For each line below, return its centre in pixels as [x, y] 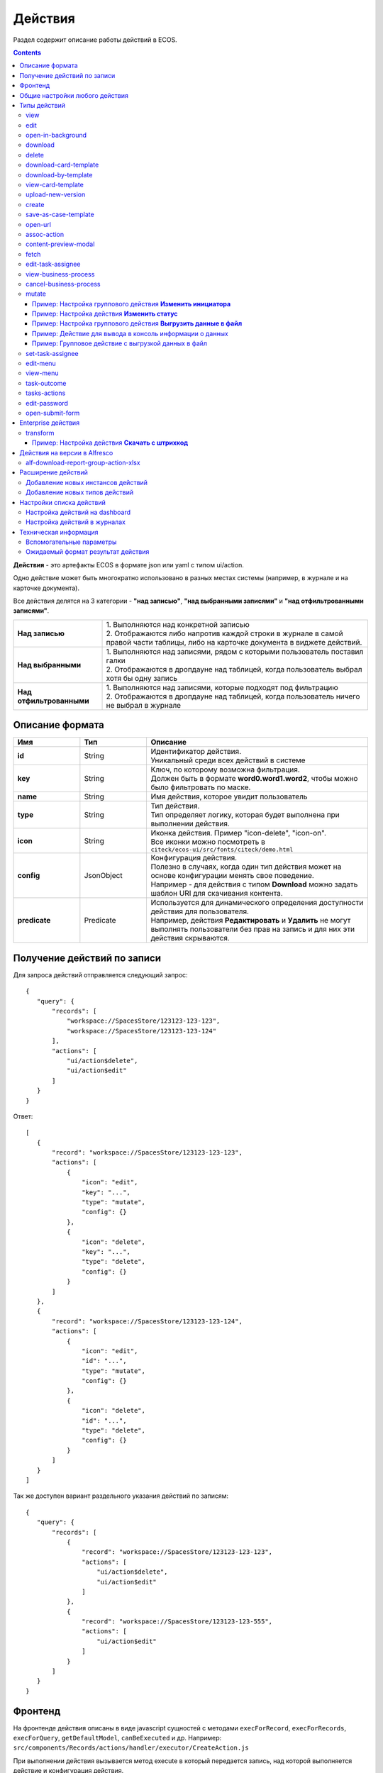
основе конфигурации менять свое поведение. [233, 876]
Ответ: [23, 1116]
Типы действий [43, 105]
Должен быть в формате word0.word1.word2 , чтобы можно [254, 779]
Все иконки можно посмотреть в [208, 842]
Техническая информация [59, 532]
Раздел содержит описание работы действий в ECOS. [95, 40]
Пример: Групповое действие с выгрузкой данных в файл [120, 343]
